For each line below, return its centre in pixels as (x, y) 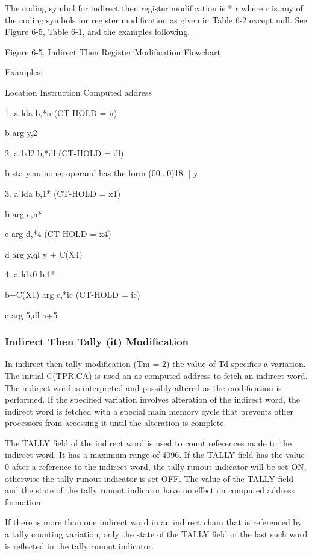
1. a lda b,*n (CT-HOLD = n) (61, 112)
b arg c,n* (23, 213)
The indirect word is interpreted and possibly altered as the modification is (143, 387)
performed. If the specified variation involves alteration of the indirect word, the (153, 399)
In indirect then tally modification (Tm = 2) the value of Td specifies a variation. (155, 364)
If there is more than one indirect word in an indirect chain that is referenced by (154, 522)
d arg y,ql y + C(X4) (44, 254)
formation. (24, 502)
